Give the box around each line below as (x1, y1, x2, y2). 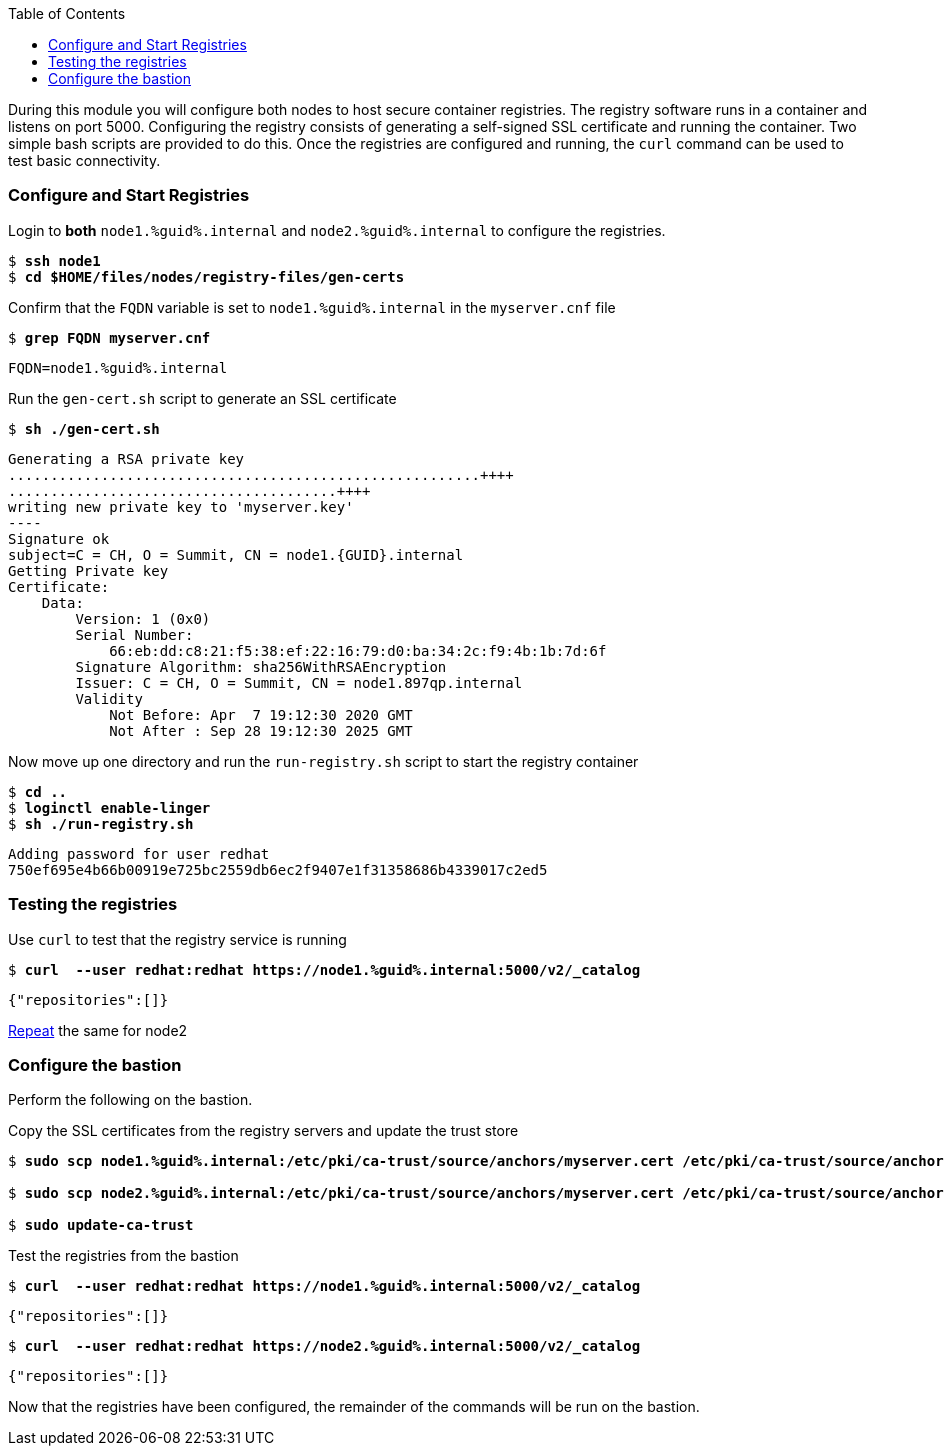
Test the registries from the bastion (8, 1247, 239, 1265)
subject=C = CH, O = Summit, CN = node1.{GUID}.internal (8, 546, 464, 563)
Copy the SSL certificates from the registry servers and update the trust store (8, 1122, 519, 1140)
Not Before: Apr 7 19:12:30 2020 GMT (109, 706, 413, 723)
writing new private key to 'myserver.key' (8, 498, 354, 515)
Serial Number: (75, 626, 194, 643)
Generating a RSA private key (8, 450, 245, 467)
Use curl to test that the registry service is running (8, 930, 347, 948)
